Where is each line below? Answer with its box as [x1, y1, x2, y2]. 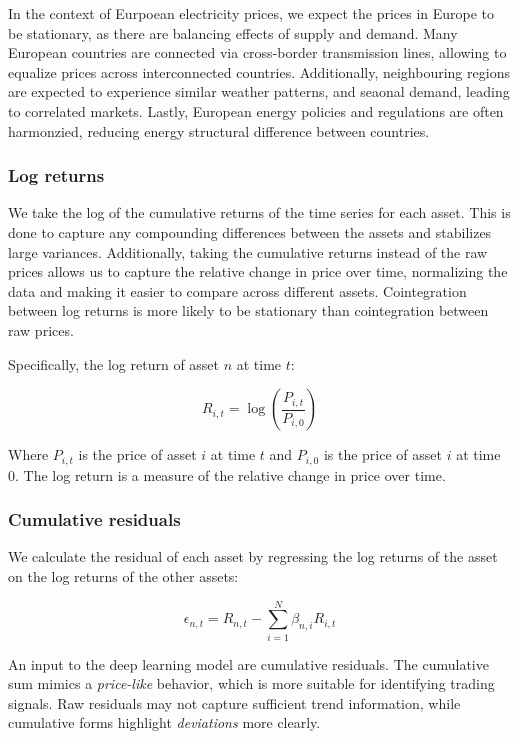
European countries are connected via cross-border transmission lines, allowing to [8, 42, 507, 63]
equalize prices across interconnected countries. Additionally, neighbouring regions [8, 61, 510, 82]
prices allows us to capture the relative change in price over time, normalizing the [8, 261, 508, 282]
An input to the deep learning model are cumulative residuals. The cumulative [8, 653, 489, 674]
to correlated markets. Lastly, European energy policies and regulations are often [8, 100, 504, 121]
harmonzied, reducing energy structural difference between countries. [8, 120, 430, 141]
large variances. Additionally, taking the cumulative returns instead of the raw [8, 241, 488, 262]
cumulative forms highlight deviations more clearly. [8, 712, 321, 733]
